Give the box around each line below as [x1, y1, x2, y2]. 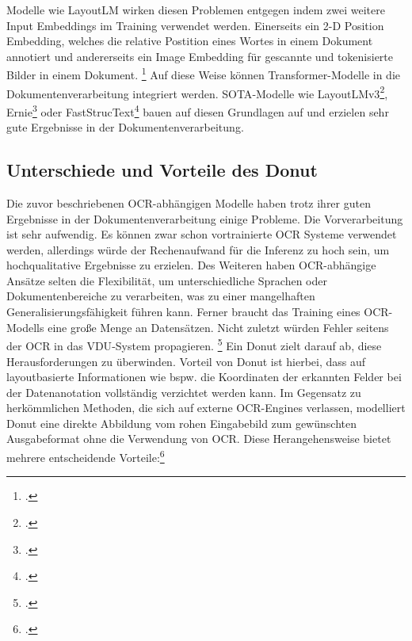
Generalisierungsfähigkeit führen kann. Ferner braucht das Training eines [6, 303, 360, 320]
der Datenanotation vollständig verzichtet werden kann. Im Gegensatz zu [6, 383, 361, 400]
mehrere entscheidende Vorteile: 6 [6, 447, 165, 465]
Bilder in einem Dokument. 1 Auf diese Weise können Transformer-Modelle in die [6, 64, 401, 83]
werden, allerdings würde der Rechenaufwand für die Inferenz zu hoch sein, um [6, 241, 390, 258]
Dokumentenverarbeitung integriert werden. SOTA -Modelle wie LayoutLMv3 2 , [6, 82, 388, 101]
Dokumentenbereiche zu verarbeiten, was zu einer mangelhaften [6, 288, 315, 304]
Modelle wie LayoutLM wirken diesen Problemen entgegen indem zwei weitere [6, 2, 385, 17]
